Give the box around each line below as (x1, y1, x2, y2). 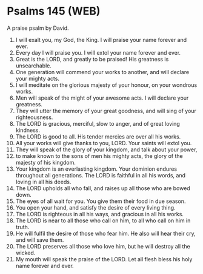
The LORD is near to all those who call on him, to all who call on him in (15, 217, 191, 224)
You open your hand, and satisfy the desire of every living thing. (15, 204, 176, 211)
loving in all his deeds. (15, 178, 72, 185)
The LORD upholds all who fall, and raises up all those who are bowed (15, 184, 190, 192)
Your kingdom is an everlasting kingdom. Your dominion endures (15, 165, 178, 173)
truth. (15, 223, 30, 230)
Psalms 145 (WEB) (7, 4, 101, 18)
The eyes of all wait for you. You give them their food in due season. (15, 197, 186, 205)
